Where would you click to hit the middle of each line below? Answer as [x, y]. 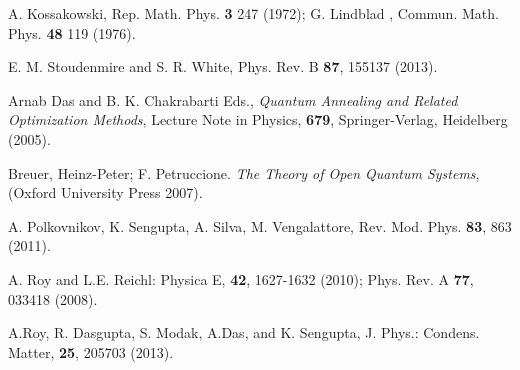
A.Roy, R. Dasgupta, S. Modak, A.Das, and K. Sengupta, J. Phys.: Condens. [244, 332]
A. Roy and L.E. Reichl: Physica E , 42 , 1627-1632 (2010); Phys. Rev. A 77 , [241, 278]
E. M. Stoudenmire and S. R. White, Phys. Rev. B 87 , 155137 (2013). [223, 66]
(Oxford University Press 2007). [105, 192]
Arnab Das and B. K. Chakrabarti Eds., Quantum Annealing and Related [233, 99]
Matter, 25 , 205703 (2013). [91, 351]
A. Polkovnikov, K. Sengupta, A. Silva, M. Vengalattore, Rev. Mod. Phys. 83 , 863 [260, 225]
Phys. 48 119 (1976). [72, 32]
